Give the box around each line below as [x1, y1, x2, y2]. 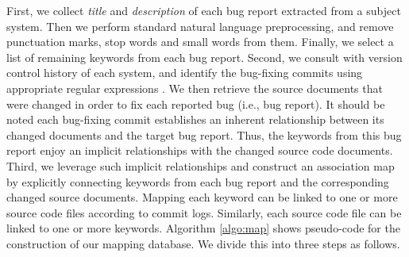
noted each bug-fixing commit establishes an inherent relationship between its [6, 111, 384, 128]
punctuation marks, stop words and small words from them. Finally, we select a [6, 33, 394, 50]
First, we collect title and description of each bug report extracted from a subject [6, 2, 401, 18]
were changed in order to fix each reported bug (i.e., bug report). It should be [6, 95, 385, 112]
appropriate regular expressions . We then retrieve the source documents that [6, 79, 383, 96]
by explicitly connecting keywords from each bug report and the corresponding [6, 173, 389, 190]
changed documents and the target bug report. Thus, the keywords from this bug [6, 126, 402, 143]
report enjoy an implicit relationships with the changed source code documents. [6, 142, 393, 159]
